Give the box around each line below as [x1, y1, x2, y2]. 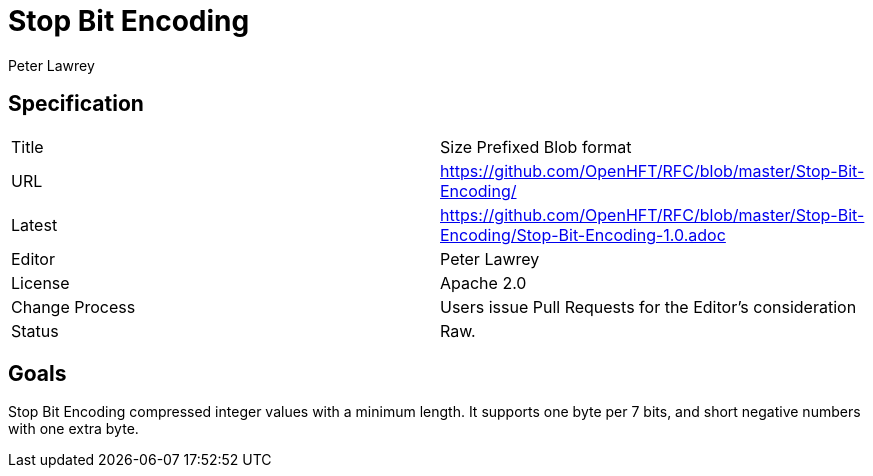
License [11, 272, 70, 293]
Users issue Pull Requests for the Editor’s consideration [440, 296, 857, 317]
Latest [11, 214, 58, 235]
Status [11, 320, 59, 341]
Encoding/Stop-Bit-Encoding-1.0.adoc [440, 224, 726, 245]
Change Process [11, 296, 136, 317]
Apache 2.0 [440, 272, 527, 293]
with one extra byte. [8, 420, 139, 438]
